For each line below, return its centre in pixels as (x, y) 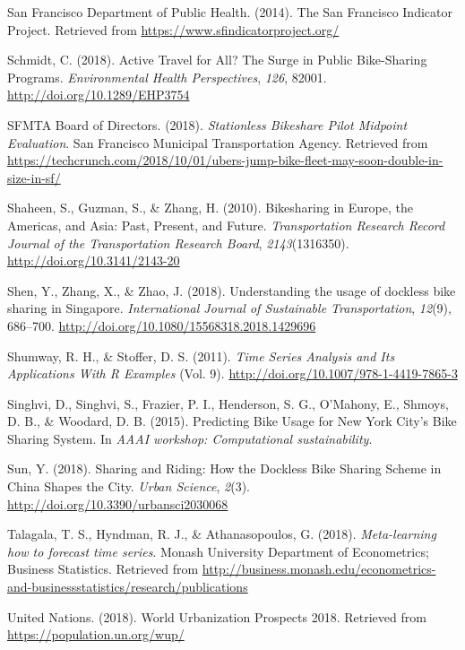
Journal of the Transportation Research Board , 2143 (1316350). (178, 243)
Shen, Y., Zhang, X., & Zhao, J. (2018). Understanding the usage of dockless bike (232, 290)
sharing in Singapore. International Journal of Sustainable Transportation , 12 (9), (229, 308)
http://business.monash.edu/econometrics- (319, 569)
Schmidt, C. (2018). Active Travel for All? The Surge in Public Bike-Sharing (217, 60)
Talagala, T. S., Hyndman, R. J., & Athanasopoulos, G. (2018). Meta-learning (222, 534)
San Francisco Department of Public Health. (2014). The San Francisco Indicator (230, 12)
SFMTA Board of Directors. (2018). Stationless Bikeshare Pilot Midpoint (207, 124)
